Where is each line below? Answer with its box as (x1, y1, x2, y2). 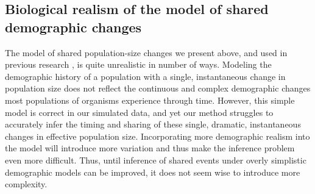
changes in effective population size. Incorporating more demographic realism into (5, 129, 310, 142)
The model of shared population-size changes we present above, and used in (5, 46, 288, 59)
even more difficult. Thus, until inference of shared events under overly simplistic (5, 153, 306, 166)
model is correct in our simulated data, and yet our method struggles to (5, 106, 274, 118)
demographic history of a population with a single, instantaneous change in (5, 70, 286, 82)
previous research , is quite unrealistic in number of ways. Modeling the (5, 58, 272, 71)
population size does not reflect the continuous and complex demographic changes (5, 82, 311, 95)
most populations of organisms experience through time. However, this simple (5, 93, 295, 106)
